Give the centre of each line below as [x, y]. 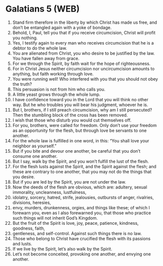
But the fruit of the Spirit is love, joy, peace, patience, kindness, [75, 223]
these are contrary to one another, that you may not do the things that [82, 172]
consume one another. [35, 156]
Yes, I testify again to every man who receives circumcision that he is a [83, 43]
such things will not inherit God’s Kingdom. [55, 218]
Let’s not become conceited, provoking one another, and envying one [82, 254]
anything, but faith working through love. [53, 74]
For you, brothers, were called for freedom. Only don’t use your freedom [84, 125]
